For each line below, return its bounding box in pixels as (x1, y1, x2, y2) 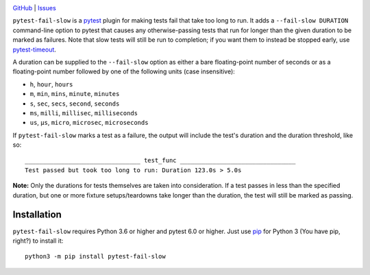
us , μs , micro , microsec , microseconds (29, 119, 149, 127)
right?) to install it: (12, 237, 64, 245)
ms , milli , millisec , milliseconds (29, 108, 138, 117)
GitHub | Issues (12, 4, 56, 12)
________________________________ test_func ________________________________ (25, 156, 296, 165)
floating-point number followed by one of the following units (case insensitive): (12, 67, 236, 75)
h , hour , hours (29, 80, 73, 88)
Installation (12, 209, 62, 221)
